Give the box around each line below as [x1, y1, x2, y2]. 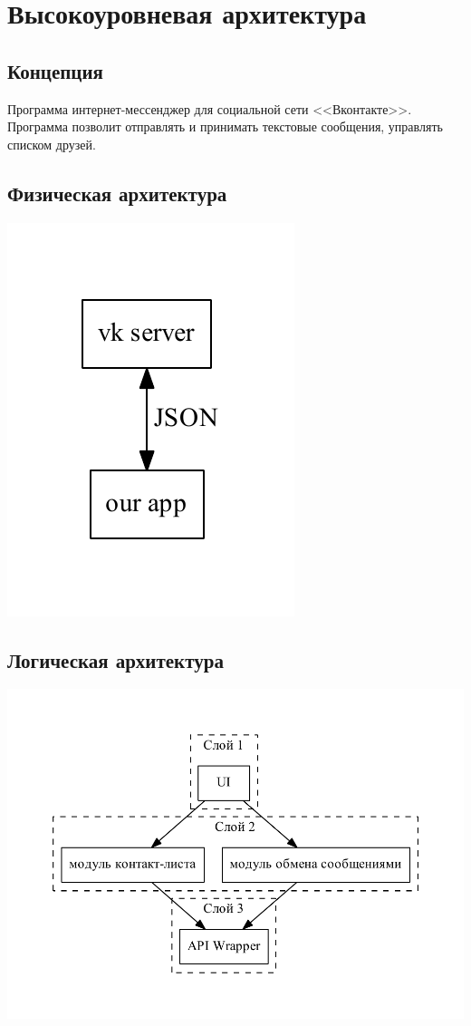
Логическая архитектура [7, 645, 224, 673]
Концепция [7, 56, 103, 84]
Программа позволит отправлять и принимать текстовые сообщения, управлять [7, 117, 443, 136]
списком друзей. [7, 134, 96, 153]
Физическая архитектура [7, 179, 227, 207]
